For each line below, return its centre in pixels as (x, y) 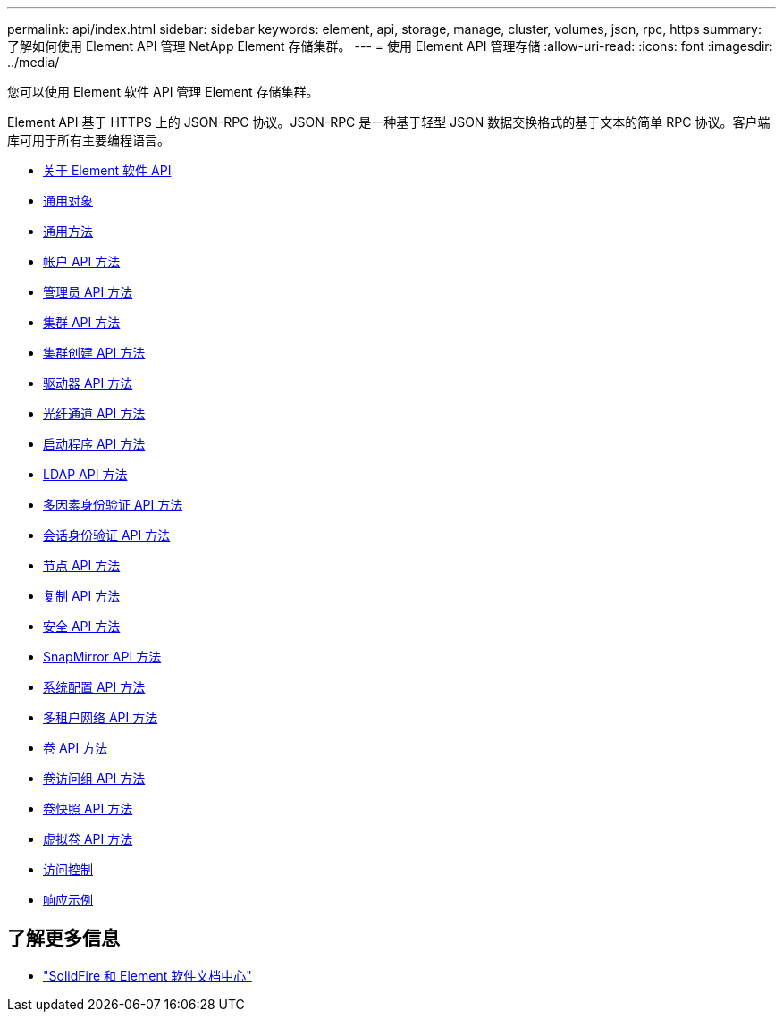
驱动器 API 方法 (88, 383)
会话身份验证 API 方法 (107, 535)
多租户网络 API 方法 (101, 717)
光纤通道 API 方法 (94, 413)
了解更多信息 (63, 939)
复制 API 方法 (82, 596)
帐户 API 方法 (82, 261)
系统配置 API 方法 (94, 687)
